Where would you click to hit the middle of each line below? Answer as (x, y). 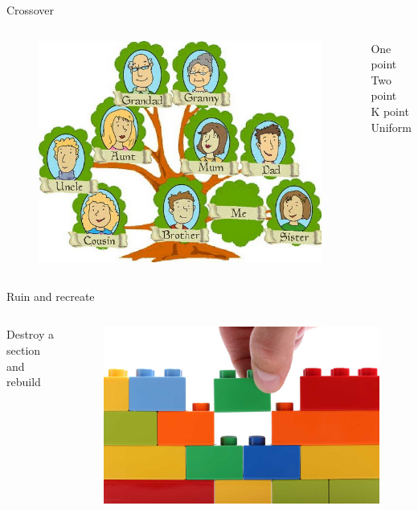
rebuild (24, 382)
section (24, 350)
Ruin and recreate (51, 296)
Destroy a (31, 334)
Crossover (30, 10)
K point (390, 111)
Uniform (391, 127)
